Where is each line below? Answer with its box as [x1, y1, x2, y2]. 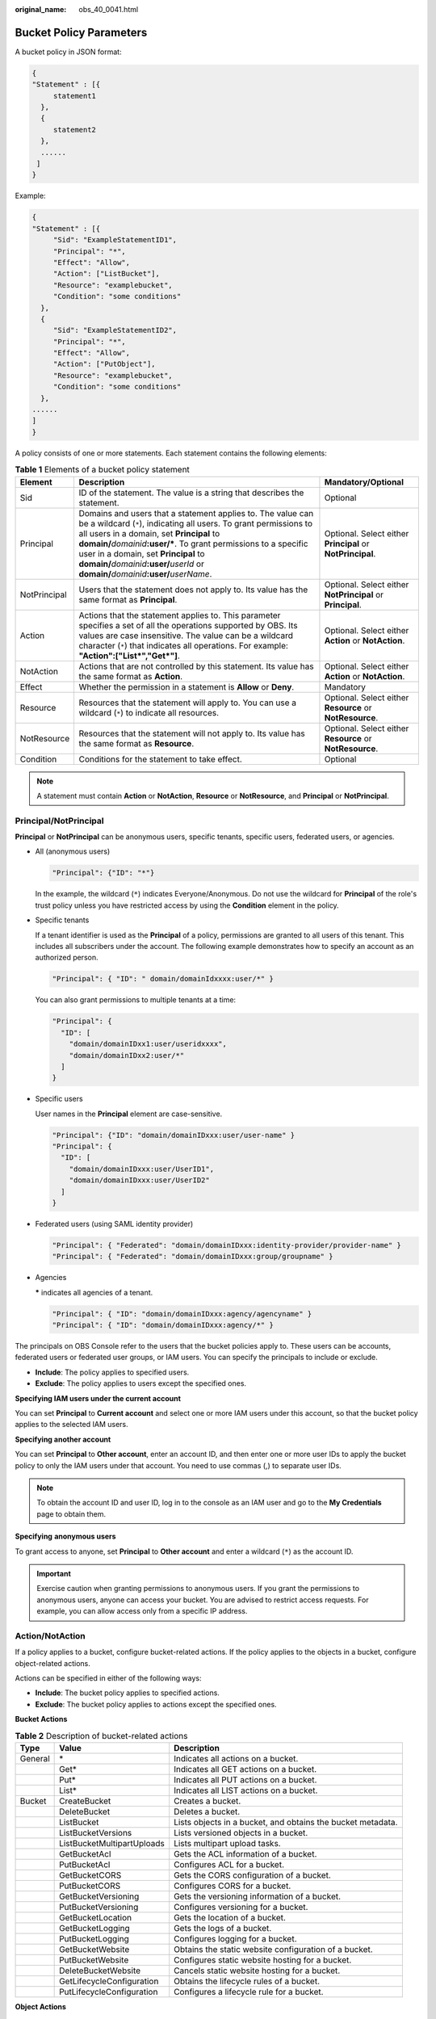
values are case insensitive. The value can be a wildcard [78, 630, 294, 641]
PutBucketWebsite [59, 1954, 129, 1966]
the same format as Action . [78, 670, 183, 682]
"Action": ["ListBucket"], [52, 269, 161, 279]
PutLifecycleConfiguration [59, 1986, 158, 1997]
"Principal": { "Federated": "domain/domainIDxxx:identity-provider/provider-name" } [52, 1240, 401, 1249]
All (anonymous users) [35, 846, 111, 856]
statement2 [52, 125, 97, 134]
